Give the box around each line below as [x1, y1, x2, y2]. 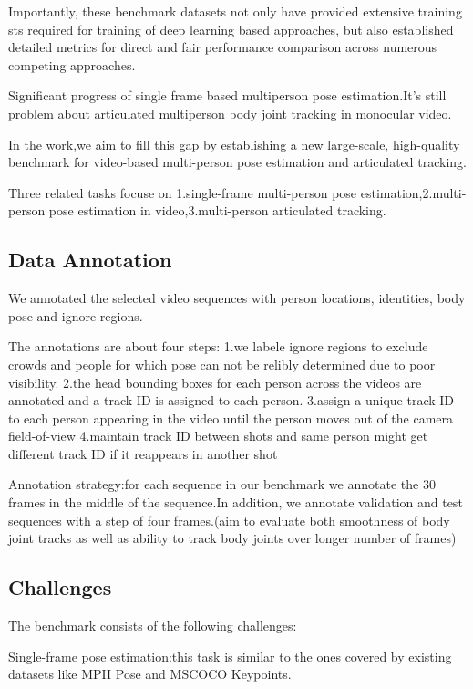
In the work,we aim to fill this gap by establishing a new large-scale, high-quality [8, 134, 460, 153]
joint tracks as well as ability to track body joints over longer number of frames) [8, 528, 457, 548]
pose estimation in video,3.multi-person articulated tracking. [48, 201, 386, 220]
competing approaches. [8, 55, 136, 74]
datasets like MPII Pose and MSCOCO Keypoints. [8, 664, 292, 684]
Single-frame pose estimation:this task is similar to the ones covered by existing [8, 646, 452, 665]
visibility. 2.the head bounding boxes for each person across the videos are [8, 372, 422, 391]
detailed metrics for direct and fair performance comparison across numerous [8, 37, 437, 57]
